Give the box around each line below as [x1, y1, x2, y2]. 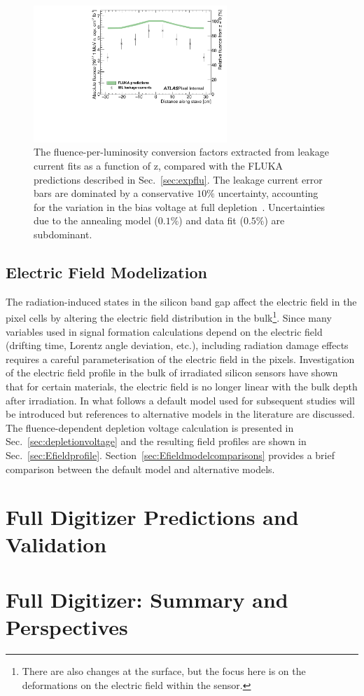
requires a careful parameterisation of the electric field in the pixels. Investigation [6, 351, 355, 366]
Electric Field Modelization [6, 261, 207, 282]
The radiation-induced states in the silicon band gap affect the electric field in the [6, 294, 357, 308]
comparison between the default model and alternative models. [6, 461, 275, 476]
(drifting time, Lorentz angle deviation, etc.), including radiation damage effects [6, 338, 349, 353]
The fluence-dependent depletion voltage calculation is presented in [6, 420, 294, 435]
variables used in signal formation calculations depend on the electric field [6, 324, 323, 339]
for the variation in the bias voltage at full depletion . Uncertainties [34, 199, 325, 214]
